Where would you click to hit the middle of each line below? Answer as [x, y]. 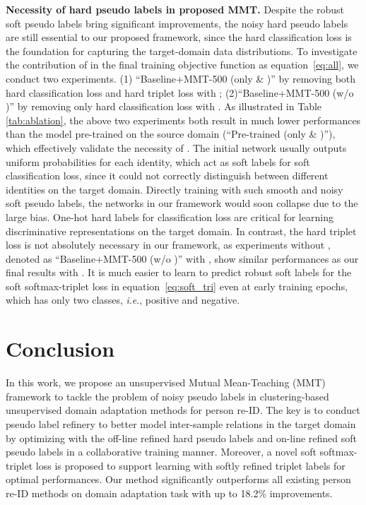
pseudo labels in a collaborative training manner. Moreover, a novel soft [161, 452]
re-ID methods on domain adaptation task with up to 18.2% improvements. [169, 493]
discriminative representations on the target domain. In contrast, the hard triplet [181, 231]
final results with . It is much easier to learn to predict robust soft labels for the [179, 272]
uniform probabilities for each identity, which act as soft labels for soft [158, 161]
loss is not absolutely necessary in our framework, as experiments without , [168, 245]
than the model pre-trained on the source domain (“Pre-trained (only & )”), [171, 134]
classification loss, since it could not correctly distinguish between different [167, 176]
